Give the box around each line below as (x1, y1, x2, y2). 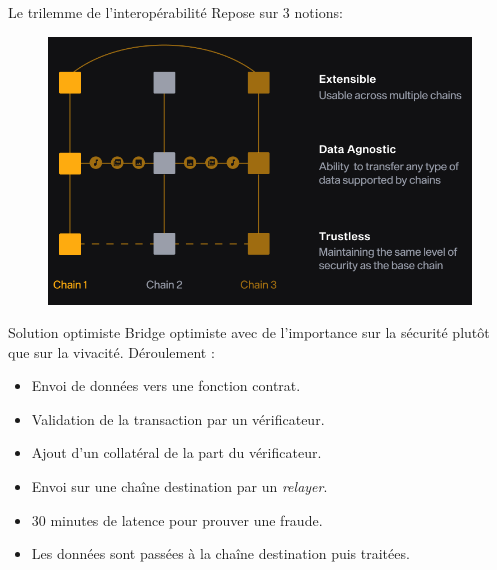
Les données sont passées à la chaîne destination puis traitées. (31, 543, 410, 564)
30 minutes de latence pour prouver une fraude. (31, 509, 323, 530)
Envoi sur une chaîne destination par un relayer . (31, 476, 328, 497)
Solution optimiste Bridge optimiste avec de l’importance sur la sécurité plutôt (8, 322, 490, 343)
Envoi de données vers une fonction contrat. (31, 375, 301, 396)
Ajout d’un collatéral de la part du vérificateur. (31, 442, 322, 463)
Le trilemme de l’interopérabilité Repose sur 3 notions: (8, 2, 343, 22)
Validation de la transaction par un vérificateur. (31, 408, 325, 429)
